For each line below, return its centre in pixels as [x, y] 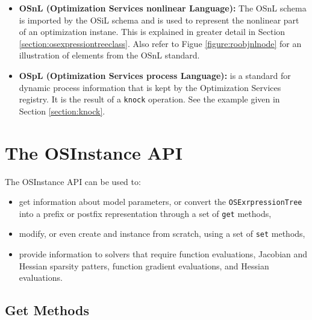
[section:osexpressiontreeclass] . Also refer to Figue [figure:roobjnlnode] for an [160, 43]
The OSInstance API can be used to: [73, 181]
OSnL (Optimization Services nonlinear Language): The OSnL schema [163, 8]
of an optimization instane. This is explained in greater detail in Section [152, 32]
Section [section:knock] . [62, 111]
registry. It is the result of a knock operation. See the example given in [149, 99]
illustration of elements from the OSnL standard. [109, 55]
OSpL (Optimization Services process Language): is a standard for [155, 75]
